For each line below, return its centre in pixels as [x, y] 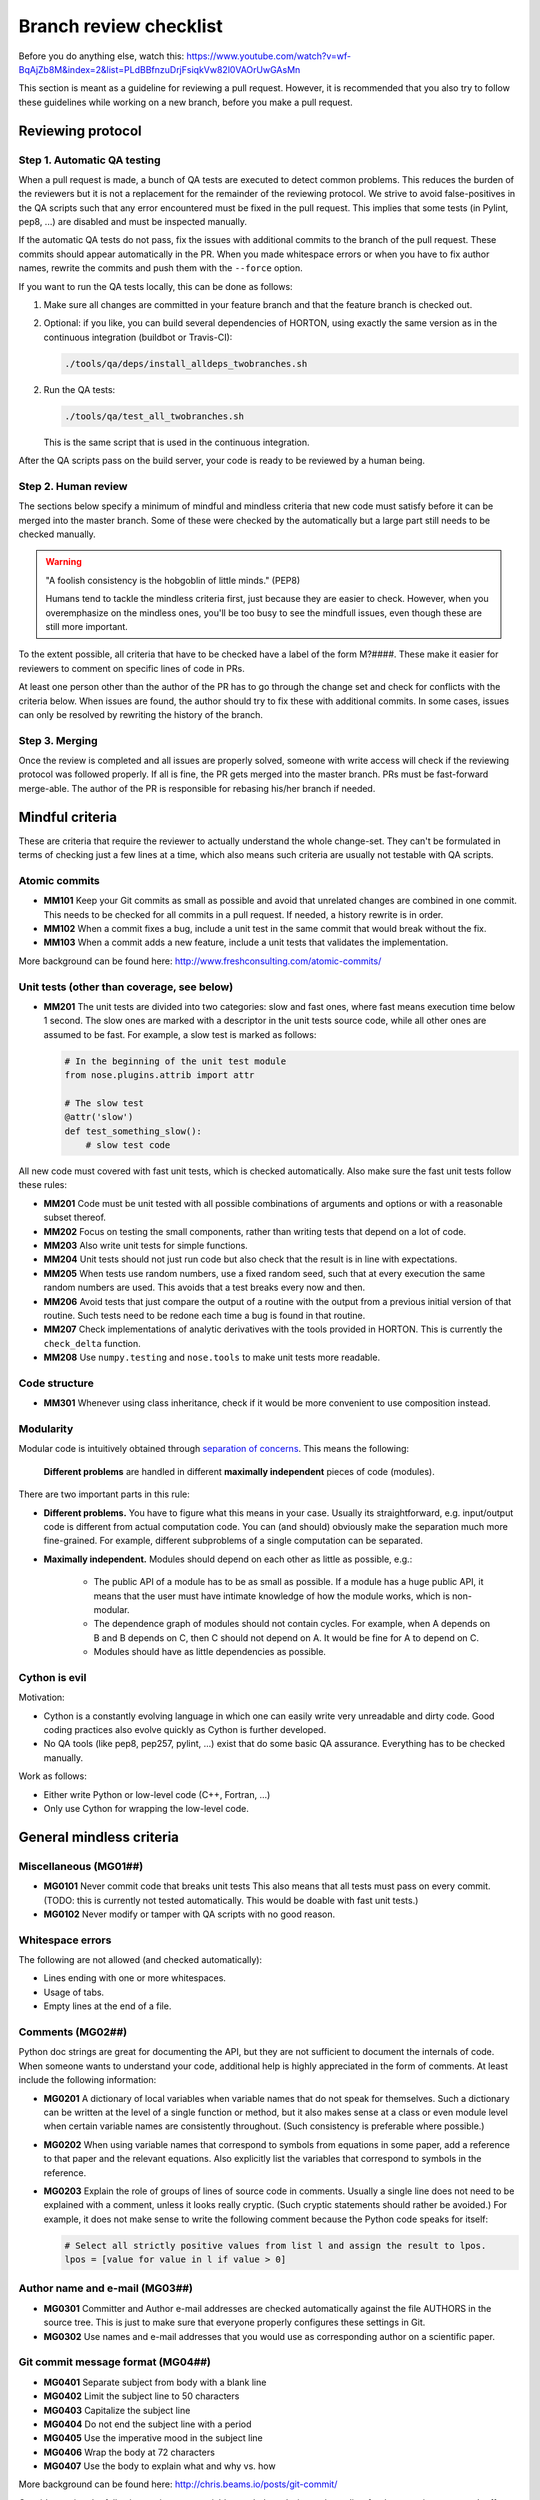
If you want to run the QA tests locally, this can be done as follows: [156, 286]
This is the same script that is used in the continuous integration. [176, 442]
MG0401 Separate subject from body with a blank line [155, 2382]
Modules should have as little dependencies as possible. [210, 1652]
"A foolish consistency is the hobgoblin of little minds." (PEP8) [173, 580]
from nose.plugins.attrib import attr [159, 1075]
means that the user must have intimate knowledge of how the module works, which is [271, 1596]
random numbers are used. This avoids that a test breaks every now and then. [204, 1287]
